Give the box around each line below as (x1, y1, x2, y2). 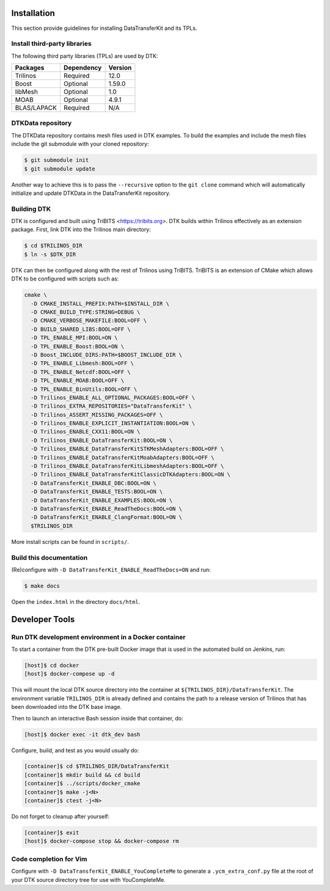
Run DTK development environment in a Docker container (11, 632, 186, 641)
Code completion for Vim (11, 854, 87, 863)
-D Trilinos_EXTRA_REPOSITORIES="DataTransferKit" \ (31, 403, 192, 409)
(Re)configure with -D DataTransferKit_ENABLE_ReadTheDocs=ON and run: (11, 566, 211, 573)
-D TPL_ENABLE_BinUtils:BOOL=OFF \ (31, 386, 137, 392)
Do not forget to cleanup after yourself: (11, 813, 110, 820)
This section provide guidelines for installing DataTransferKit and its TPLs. (11, 24, 197, 32)
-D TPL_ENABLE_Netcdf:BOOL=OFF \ (31, 369, 131, 375)
